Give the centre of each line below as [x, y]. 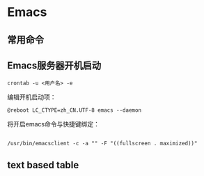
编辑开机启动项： [32, 97]
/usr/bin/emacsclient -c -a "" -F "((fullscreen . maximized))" [102, 144]
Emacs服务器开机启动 [54, 65]
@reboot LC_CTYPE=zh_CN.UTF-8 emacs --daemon [74, 110]
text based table [43, 165]
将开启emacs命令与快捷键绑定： [53, 124]
